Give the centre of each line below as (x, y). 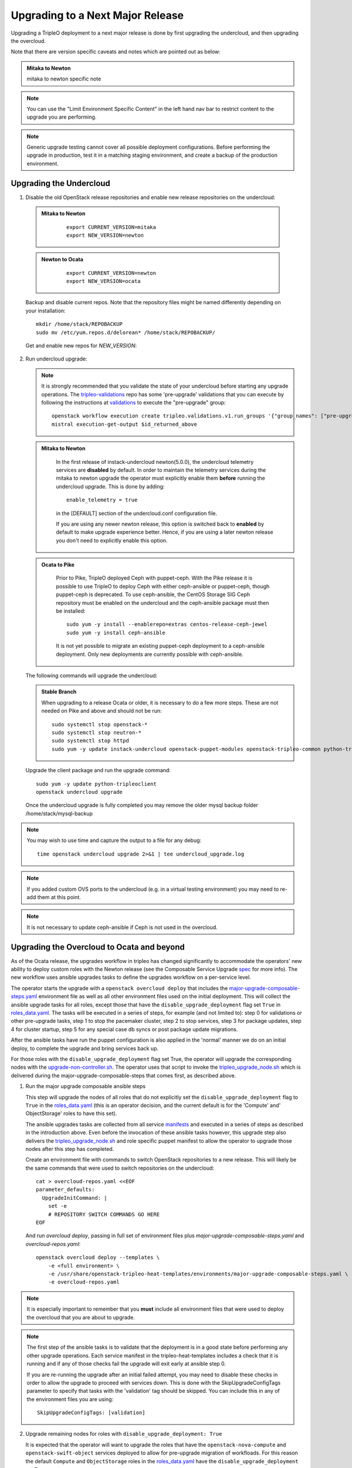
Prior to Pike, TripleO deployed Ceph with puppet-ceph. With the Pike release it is (154, 578)
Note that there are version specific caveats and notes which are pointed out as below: (116, 52)
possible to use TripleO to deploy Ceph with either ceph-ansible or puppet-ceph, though (163, 586)
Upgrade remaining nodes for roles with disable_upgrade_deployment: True (124, 1434)
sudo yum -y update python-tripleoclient (96, 784)
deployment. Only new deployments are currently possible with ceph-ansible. (150, 654)
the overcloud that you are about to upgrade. (81, 1317)
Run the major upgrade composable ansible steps (86, 1086)
